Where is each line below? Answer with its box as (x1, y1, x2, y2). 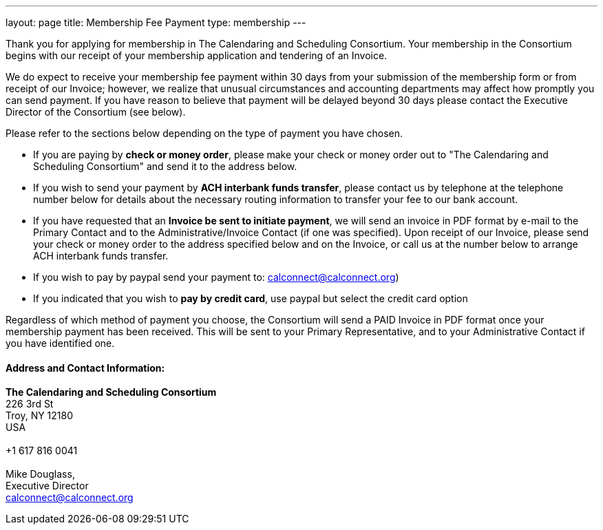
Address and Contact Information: (6, 361, 165, 374)
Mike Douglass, (6, 468, 75, 480)
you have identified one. (6, 337, 115, 349)
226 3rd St (6, 398, 54, 410)
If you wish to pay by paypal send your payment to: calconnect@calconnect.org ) (33, 271, 399, 283)
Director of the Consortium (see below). (6, 106, 186, 118)
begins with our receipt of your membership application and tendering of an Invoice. (6, 50, 388, 61)
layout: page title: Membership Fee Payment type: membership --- (6, 17, 306, 28)
